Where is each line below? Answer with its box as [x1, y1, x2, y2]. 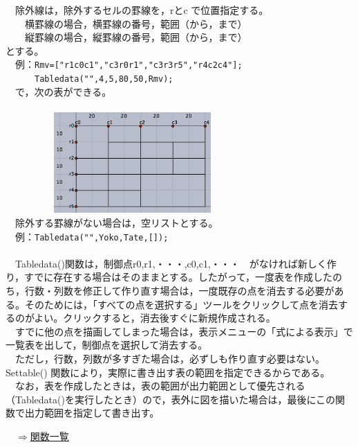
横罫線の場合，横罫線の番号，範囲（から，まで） [24, 16, 247, 30]
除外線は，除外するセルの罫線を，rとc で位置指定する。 [15, 3, 269, 17]
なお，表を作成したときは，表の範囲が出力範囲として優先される [15, 378, 305, 393]
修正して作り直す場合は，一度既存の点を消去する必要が [82, 283, 335, 297]
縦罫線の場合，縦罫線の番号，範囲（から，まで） [24, 30, 247, 44]
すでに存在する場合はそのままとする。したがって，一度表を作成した [24, 270, 333, 284]
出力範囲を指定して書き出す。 [24, 405, 160, 420]
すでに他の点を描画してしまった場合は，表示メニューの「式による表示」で [15, 324, 353, 338]
